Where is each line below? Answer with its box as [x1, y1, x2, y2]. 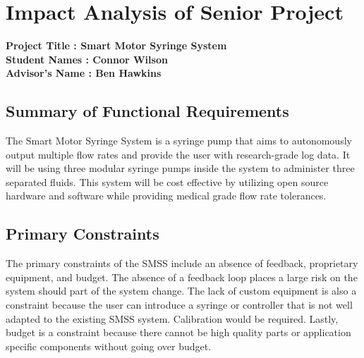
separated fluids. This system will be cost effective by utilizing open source [6, 174, 329, 189]
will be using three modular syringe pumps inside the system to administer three [6, 161, 355, 175]
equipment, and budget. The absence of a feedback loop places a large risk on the [6, 269, 358, 284]
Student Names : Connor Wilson [6, 51, 168, 66]
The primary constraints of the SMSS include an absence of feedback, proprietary [6, 256, 358, 271]
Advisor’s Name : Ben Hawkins [6, 66, 162, 80]
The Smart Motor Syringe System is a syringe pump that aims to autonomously [6, 133, 352, 148]
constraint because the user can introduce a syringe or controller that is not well [6, 297, 353, 312]
